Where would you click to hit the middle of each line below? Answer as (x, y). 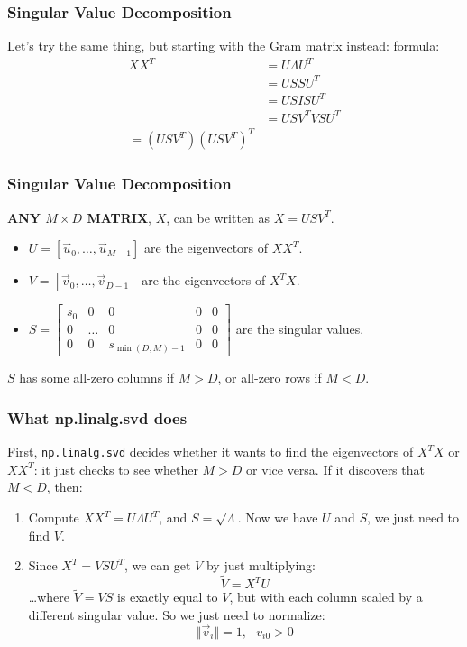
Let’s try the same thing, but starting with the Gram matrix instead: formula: (224, 46)
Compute (54, 517)
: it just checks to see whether (116, 469)
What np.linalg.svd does (97, 417)
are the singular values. (300, 328)
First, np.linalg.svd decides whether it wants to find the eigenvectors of (211, 452)
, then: (64, 487)
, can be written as (218, 217)
